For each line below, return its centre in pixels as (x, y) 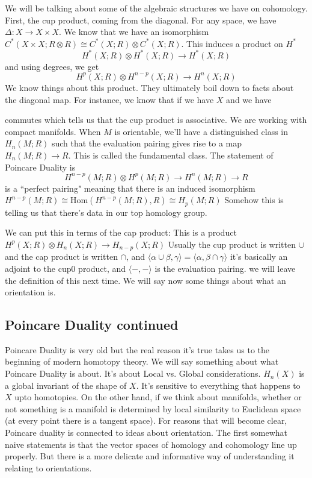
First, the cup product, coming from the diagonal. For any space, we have (141, 20)
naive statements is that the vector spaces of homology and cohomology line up (151, 444)
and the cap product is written (62, 256)
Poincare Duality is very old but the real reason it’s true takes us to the (137, 349)
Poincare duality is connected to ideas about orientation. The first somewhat (146, 432)
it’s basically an (259, 256)
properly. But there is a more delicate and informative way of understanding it (150, 456)
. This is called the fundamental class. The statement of (171, 155)
